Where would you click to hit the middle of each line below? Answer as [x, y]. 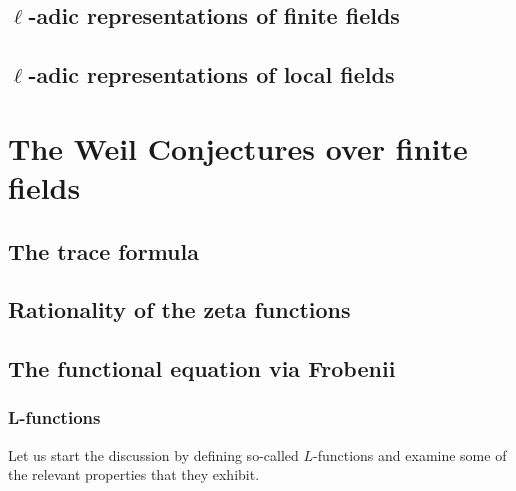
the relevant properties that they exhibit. [134, 474]
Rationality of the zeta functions [179, 309]
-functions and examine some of [410, 454]
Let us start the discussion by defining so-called [153, 454]
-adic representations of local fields [211, 74]
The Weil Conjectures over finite [238, 147]
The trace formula [103, 250]
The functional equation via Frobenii [202, 368]
